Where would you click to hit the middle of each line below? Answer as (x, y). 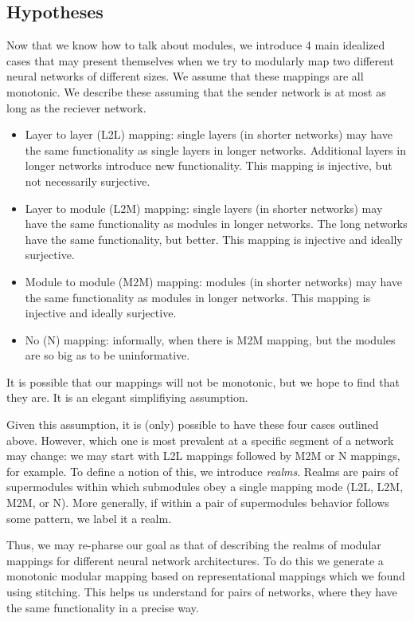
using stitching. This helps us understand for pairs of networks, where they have (202, 592)
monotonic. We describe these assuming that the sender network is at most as (196, 91)
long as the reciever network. (76, 107)
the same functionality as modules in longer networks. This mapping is (198, 297)
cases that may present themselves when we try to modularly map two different (200, 60)
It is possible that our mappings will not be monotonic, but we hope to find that (203, 381)
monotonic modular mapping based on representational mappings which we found (206, 576)
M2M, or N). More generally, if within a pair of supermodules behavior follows (198, 503)
